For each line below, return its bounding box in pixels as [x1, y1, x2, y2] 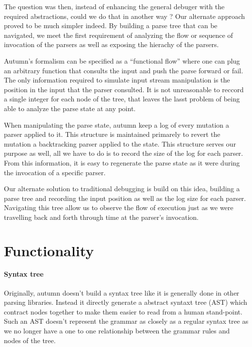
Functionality [4, 240, 94, 260]
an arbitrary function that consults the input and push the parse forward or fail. [4, 65, 243, 75]
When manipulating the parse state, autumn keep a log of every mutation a [4, 119, 229, 130]
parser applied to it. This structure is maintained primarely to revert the [4, 129, 220, 139]
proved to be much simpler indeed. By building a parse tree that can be [4, 20, 218, 31]
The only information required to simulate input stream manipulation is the [4, 75, 230, 85]
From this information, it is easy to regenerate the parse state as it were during [4, 157, 240, 167]
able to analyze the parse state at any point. [4, 103, 136, 113]
